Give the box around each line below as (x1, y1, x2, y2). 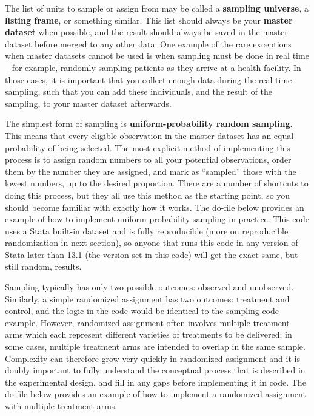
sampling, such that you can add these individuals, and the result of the (5, 85, 273, 98)
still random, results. (5, 260, 82, 273)
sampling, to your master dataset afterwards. (5, 97, 172, 109)
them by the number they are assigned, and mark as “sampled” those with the (5, 165, 296, 177)
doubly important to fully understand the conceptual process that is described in (5, 364, 306, 377)
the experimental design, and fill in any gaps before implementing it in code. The (5, 375, 306, 388)
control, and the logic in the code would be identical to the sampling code (5, 304, 279, 317)
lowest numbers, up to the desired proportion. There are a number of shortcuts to (5, 177, 309, 189)
